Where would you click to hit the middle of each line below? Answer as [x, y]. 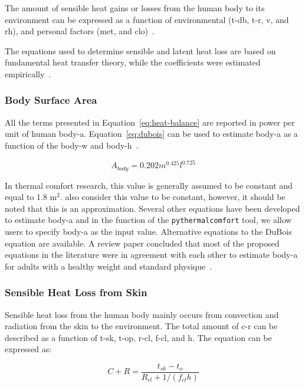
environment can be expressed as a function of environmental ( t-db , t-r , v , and [147, 19]
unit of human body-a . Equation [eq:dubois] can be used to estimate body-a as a [151, 134]
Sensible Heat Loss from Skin [76, 292]
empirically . [28, 73]
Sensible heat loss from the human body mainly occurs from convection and [142, 314]
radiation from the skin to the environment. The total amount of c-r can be [141, 326]
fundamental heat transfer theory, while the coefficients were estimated [133, 62]
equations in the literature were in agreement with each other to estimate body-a [151, 255]
